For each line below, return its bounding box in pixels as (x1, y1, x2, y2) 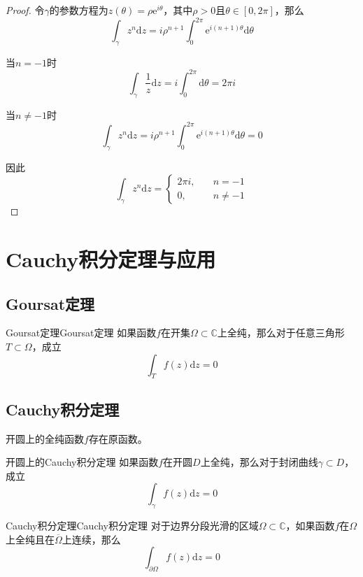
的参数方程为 (49, 3, 108, 17)
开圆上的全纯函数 (6, 431, 84, 446)
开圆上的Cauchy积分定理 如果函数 (6, 455, 159, 469)
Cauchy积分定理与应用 (6, 245, 216, 273)
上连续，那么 (62, 532, 121, 546)
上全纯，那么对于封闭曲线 (200, 455, 318, 469)
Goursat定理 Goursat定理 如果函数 (6, 325, 157, 340)
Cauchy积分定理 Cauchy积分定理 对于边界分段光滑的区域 (6, 518, 259, 533)
